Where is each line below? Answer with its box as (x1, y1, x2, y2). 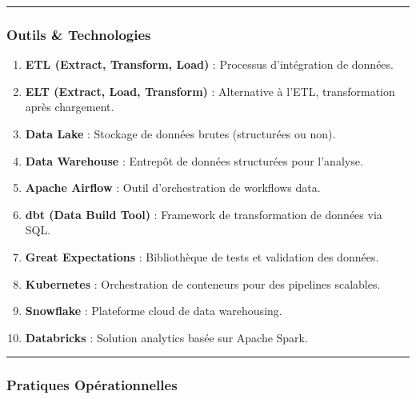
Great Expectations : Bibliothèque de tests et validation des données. (25, 248, 379, 265)
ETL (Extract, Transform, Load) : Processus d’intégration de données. (25, 56, 394, 73)
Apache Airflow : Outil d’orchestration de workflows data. (25, 179, 321, 196)
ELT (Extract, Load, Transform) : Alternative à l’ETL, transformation (25, 82, 395, 99)
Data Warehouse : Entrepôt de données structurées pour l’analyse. (25, 152, 363, 169)
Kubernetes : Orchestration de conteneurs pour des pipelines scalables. (25, 275, 381, 292)
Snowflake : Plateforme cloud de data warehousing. (25, 302, 282, 319)
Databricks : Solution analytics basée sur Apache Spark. (25, 329, 308, 345)
